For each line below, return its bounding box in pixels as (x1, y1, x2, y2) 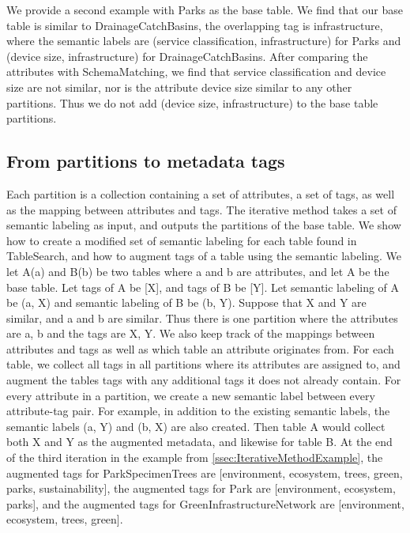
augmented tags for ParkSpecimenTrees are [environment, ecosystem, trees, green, (6, 464, 403, 481)
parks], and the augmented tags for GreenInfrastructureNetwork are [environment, (6, 495, 404, 512)
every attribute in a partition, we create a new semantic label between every (6, 387, 375, 403)
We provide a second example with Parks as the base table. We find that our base (6, 2, 403, 17)
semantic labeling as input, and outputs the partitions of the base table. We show (6, 217, 401, 233)
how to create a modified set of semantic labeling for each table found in (6, 232, 357, 248)
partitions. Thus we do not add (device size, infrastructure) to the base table (6, 94, 378, 111)
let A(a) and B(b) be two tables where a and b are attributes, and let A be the (6, 263, 389, 279)
